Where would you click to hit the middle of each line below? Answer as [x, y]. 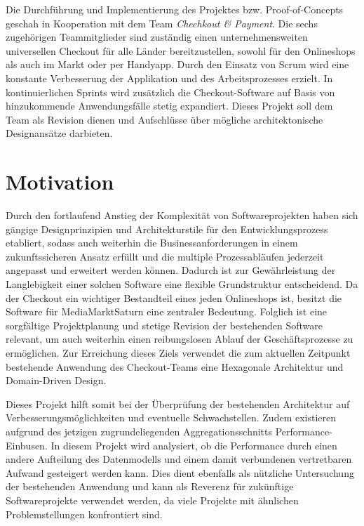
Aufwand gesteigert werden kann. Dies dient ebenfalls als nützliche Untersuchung [180, 472]
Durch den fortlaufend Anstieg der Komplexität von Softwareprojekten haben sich [182, 215]
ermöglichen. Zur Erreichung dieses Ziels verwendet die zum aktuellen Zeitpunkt [178, 353]
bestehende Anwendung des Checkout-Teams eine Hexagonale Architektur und [175, 366]
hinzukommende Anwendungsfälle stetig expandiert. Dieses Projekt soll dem [169, 106]
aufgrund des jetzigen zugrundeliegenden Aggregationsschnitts [139, 431]
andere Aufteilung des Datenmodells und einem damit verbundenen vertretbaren [179, 459]
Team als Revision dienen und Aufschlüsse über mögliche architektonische [164, 119]
